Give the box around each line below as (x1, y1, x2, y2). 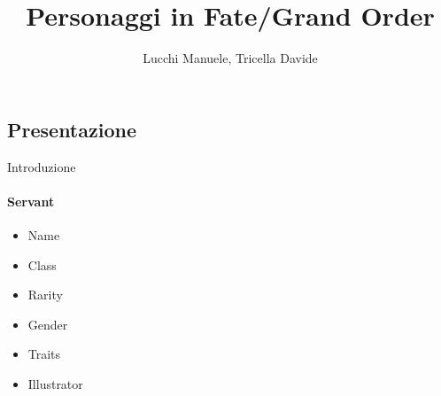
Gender (27, 314, 68, 333)
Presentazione (7, 115, 136, 143)
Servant (7, 191, 55, 210)
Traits (27, 345, 61, 363)
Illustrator (27, 374, 83, 392)
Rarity (27, 285, 63, 304)
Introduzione (7, 157, 76, 175)
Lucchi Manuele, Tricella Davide (143, 49, 318, 67)
